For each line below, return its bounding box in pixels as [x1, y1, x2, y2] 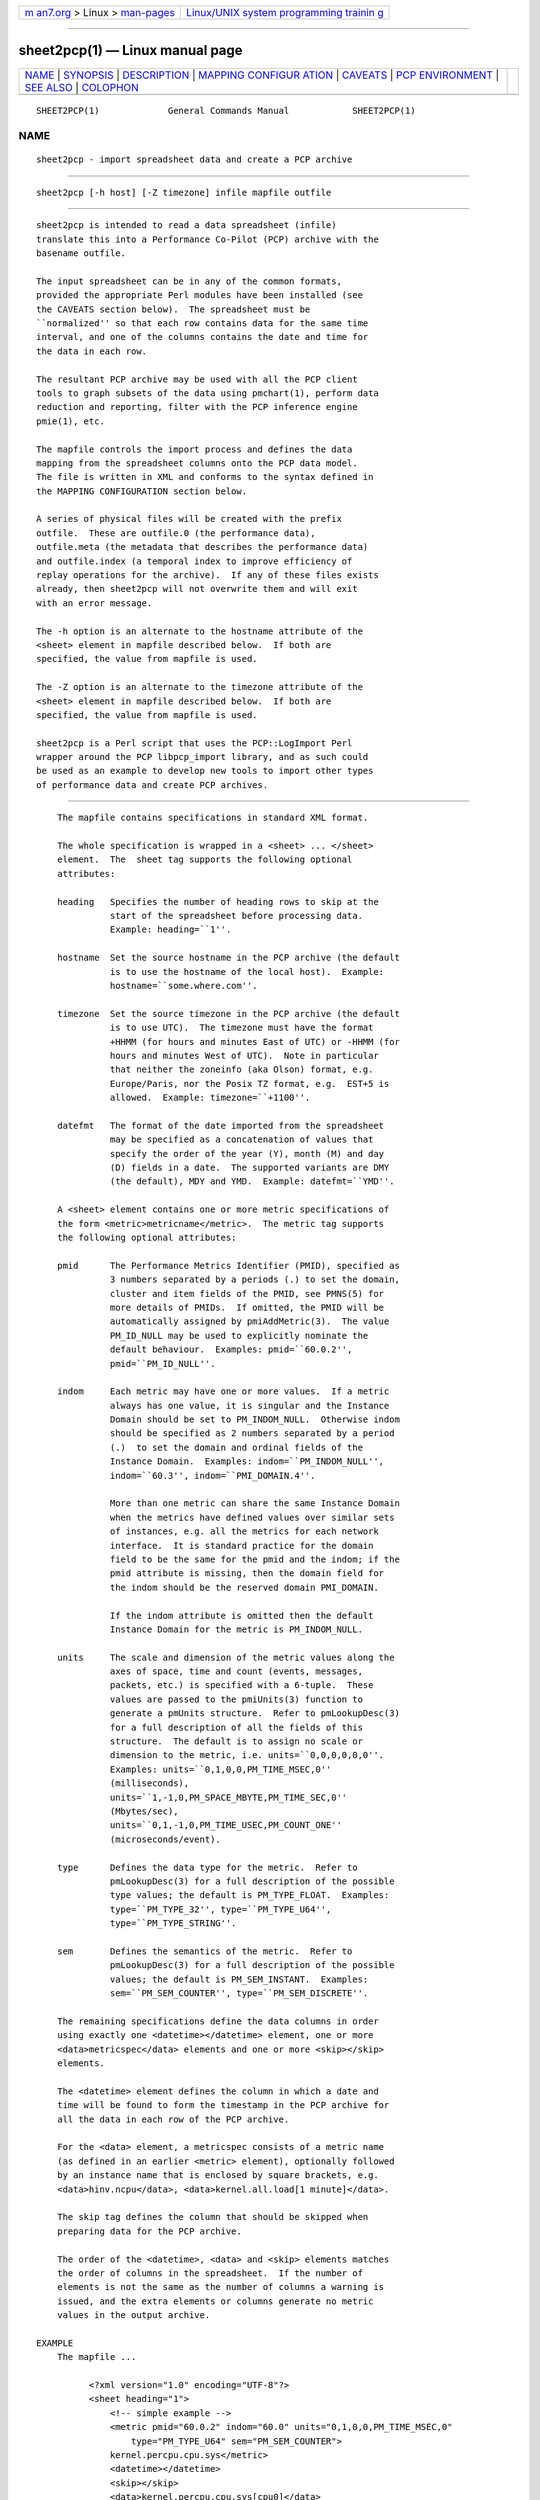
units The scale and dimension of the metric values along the [56, 1651, 395, 1663]
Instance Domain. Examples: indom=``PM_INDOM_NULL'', [110, 1456, 385, 1467]
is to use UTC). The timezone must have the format [110, 1022, 374, 1034]
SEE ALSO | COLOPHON [24, 80, 139, 94]
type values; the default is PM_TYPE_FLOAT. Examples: [110, 1890, 390, 1901]
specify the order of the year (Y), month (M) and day [110, 1148, 385, 1159]
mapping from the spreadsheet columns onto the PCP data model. [36, 457, 359, 469]
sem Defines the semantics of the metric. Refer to [56, 1945, 353, 1957]
